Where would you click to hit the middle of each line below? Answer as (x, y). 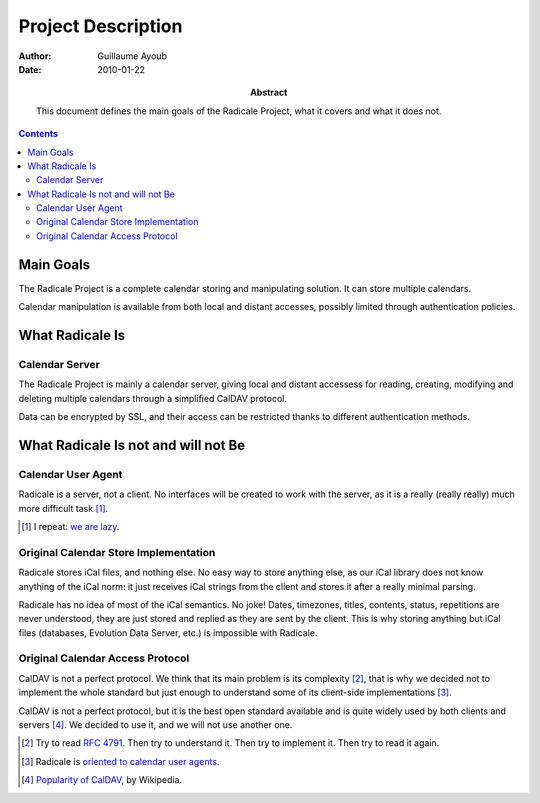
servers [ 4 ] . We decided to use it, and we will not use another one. (155, 725)
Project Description (100, 26)
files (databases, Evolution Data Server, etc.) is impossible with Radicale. (168, 632)
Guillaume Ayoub (132, 56)
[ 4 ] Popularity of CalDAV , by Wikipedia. (102, 780)
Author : (35, 56)
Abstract (269, 92)
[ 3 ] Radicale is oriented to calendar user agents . (120, 761)
